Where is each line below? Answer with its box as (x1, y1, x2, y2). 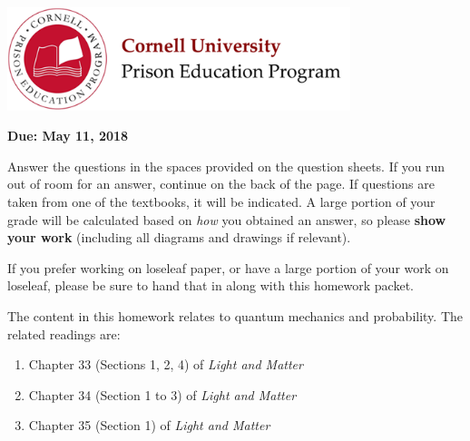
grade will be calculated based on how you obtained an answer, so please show (7, 210, 446, 229)
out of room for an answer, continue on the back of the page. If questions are (7, 174, 435, 193)
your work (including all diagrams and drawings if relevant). (7, 228, 351, 247)
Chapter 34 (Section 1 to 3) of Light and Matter (28, 385, 297, 404)
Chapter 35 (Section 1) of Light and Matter (28, 416, 270, 435)
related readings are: (7, 324, 121, 343)
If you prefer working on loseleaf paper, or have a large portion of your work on (7, 258, 449, 277)
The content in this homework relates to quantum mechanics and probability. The (7, 306, 464, 325)
